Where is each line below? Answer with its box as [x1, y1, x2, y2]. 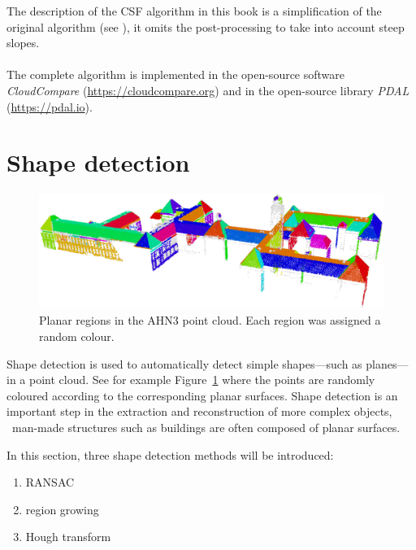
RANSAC [25, 474, 75, 491]
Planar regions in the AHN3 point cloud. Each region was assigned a [39, 312, 381, 329]
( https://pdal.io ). [6, 98, 93, 115]
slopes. [6, 34, 40, 51]
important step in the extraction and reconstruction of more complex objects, [6, 403, 392, 420]
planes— [366, 355, 409, 372]
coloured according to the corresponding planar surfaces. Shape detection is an [6, 386, 398, 404]
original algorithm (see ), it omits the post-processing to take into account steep [6, 18, 405, 35]
